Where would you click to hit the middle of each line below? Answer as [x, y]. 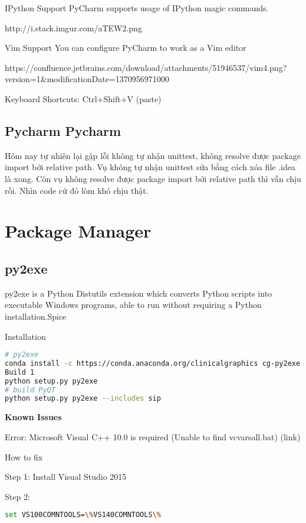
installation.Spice [36, 316]
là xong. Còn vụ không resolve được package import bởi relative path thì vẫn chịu [153, 178]
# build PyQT [30, 390]
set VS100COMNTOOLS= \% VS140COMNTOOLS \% [83, 515]
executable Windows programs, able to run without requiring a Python [133, 305]
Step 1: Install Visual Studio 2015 [66, 477]
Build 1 [20, 372]
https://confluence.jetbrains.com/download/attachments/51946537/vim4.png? [146, 67]
